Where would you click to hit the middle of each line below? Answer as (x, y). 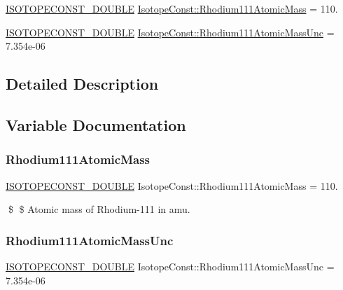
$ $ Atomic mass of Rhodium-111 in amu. (99, 209)
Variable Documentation (96, 124)
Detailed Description (82, 84)
